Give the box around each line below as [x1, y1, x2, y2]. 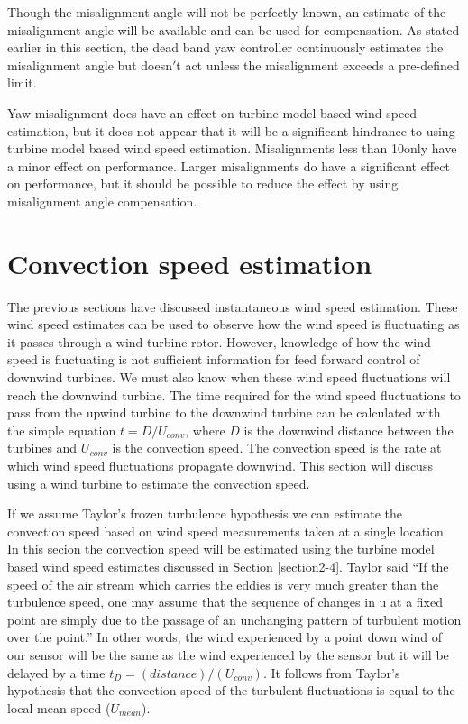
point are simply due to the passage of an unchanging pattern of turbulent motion [7, 609, 462, 628]
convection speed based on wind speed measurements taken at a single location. [7, 521, 447, 540]
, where [185, 420, 225, 439]
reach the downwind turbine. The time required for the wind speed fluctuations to [7, 385, 461, 404]
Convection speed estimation [7, 244, 372, 281]
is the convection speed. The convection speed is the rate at [112, 438, 442, 457]
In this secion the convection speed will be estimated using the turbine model [7, 539, 435, 558]
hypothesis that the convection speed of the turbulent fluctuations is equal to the [7, 681, 455, 700]
